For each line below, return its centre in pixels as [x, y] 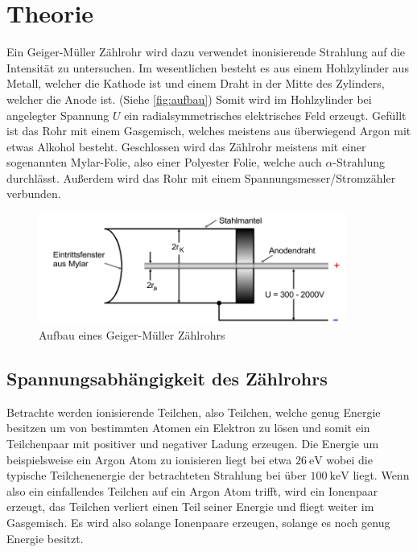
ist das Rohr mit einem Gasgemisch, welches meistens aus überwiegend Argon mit [209, 131]
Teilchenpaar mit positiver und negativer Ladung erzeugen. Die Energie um [193, 443]
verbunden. [34, 194]
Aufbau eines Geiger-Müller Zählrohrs [132, 334]
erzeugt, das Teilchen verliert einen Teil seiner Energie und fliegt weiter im [190, 507]
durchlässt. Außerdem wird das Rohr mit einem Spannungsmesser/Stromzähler [201, 177]
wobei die [349, 459]
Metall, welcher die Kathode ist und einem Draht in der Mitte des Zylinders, [196, 83]
